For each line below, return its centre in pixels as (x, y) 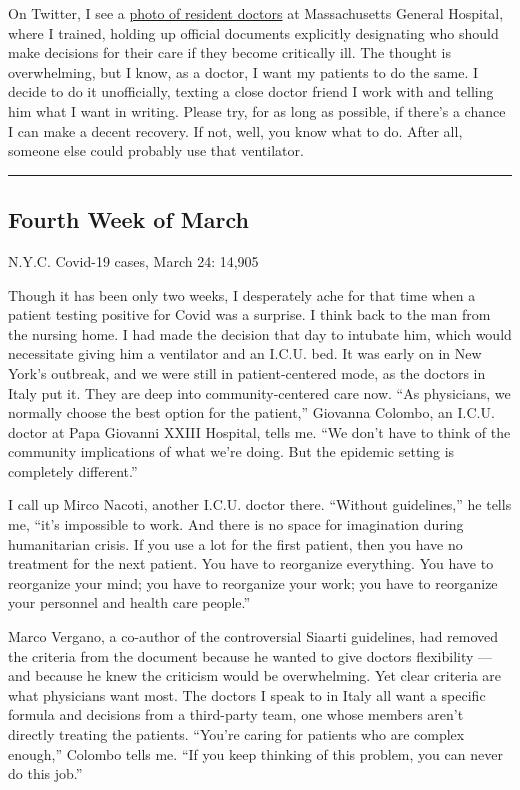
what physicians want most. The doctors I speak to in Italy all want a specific (247, 694)
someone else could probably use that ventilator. (156, 150)
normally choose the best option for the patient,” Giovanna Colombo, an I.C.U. (251, 412)
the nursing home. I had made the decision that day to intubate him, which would (260, 333)
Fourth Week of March (128, 219)
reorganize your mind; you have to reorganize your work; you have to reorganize (253, 582)
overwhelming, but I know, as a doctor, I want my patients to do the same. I (243, 71)
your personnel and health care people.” (129, 602)
